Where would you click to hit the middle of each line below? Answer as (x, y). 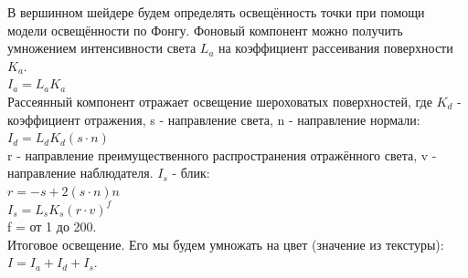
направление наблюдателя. (80, 173)
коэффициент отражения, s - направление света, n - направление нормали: (214, 119)
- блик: (191, 173)
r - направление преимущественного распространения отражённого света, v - (222, 154)
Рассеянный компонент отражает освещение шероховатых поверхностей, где (220, 101)
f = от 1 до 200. (52, 227)
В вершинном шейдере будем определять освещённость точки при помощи (216, 12)
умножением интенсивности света (102, 48)
